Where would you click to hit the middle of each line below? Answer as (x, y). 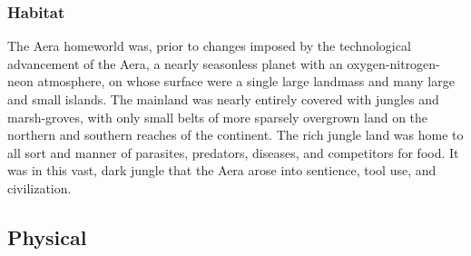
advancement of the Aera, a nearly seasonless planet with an (175, 63)
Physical (47, 236)
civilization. (39, 187)
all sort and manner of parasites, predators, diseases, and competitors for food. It (233, 152)
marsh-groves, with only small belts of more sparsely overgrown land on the (218, 117)
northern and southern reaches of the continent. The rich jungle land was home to (235, 135)
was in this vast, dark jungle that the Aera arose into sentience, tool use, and (222, 170)
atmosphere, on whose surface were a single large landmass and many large (246, 81)
